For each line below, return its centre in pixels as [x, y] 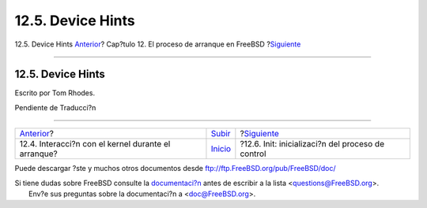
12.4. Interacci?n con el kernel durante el [95, 144]
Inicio [221, 149]
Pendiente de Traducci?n [55, 107]
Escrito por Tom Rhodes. [55, 93]
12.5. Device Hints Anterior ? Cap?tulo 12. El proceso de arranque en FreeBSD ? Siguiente [158, 44]
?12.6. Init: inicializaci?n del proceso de [312, 144]
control [253, 154]
